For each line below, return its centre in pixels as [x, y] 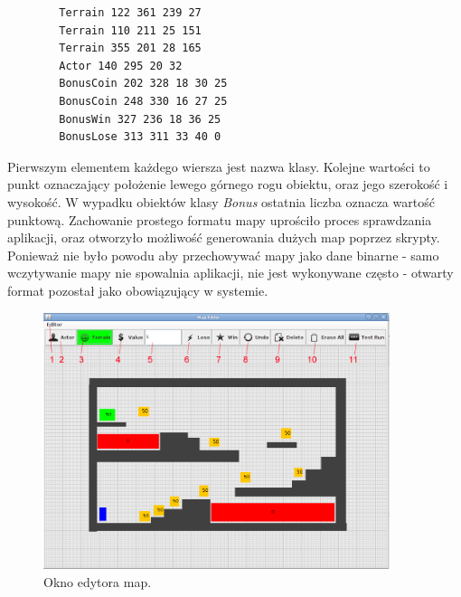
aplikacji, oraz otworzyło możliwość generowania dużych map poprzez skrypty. [224, 237]
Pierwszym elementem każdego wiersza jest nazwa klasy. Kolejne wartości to [219, 166]
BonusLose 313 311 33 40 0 [140, 137]
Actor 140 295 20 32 [121, 66]
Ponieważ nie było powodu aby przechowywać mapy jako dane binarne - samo [223, 255]
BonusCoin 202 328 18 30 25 [143, 84]
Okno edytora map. [98, 581]
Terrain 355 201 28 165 [130, 48]
